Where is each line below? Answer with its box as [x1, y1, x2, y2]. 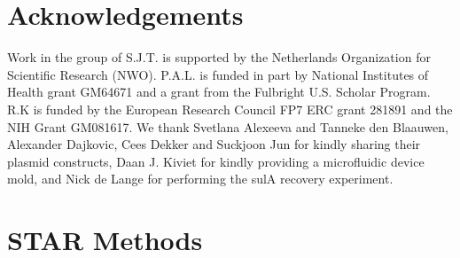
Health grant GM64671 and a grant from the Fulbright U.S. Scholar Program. [7, 82, 431, 101]
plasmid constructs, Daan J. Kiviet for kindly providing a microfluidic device [7, 152, 425, 170]
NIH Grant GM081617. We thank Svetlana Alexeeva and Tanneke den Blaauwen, [7, 117, 448, 136]
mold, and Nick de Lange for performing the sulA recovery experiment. [7, 169, 394, 188]
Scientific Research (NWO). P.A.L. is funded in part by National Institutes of [7, 65, 429, 83]
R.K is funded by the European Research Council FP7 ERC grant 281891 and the [7, 99, 453, 118]
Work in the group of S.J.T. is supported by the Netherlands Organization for [7, 48, 431, 66]
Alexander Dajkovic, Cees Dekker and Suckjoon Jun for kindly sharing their [7, 135, 421, 153]
